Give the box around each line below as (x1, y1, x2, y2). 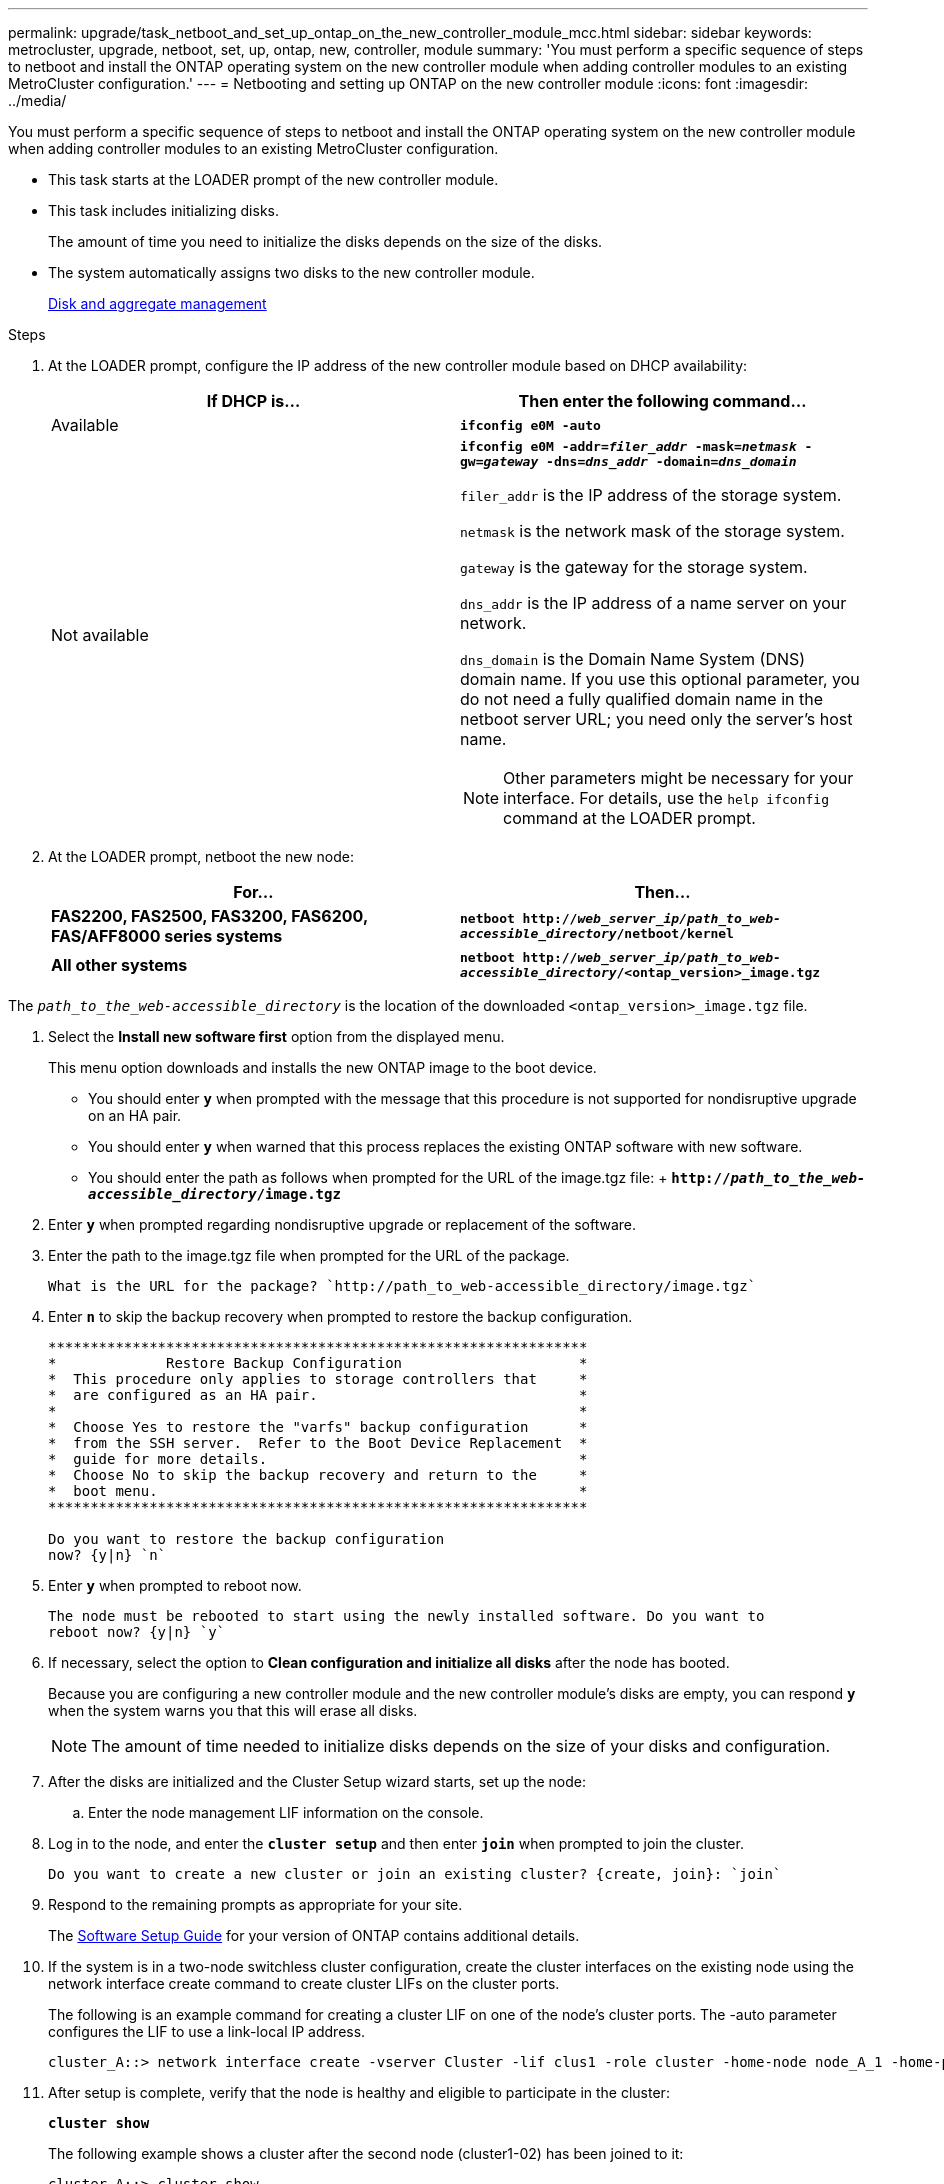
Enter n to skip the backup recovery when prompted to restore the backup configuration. (48, 1308, 633, 1325)
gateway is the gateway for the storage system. (460, 557, 808, 577)
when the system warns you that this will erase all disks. (48, 1702, 418, 1719)
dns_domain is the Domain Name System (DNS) (460, 649, 806, 669)
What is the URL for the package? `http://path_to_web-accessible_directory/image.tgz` (48, 1278, 757, 1294)
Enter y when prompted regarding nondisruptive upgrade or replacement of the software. (48, 1216, 636, 1233)
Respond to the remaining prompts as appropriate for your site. (48, 1896, 463, 1913)
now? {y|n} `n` (48, 1547, 167, 1563)
